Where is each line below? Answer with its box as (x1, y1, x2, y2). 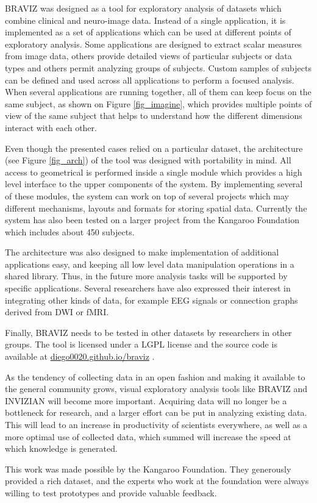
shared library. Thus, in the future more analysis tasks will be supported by (5, 269, 288, 282)
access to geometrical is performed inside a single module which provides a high (5, 165, 302, 178)
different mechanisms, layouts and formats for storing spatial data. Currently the (5, 201, 307, 214)
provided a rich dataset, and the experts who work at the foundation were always (5, 474, 309, 487)
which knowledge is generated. (5, 442, 118, 455)
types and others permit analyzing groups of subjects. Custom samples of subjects (5, 61, 312, 74)
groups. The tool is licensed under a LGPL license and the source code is (5, 338, 277, 351)
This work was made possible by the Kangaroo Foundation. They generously (5, 462, 291, 475)
